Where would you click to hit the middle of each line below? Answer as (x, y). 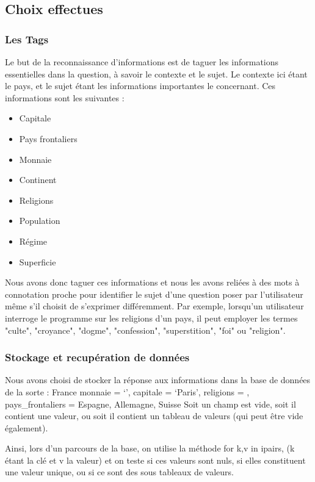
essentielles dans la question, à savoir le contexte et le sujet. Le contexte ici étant (156, 74)
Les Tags (27, 39)
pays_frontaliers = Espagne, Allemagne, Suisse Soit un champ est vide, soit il (150, 404)
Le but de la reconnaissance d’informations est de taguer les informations (142, 62)
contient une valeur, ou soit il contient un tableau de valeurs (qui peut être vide (154, 416)
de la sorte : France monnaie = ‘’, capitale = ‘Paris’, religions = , (127, 391)
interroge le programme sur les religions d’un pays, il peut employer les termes (151, 318)
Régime (33, 241)
